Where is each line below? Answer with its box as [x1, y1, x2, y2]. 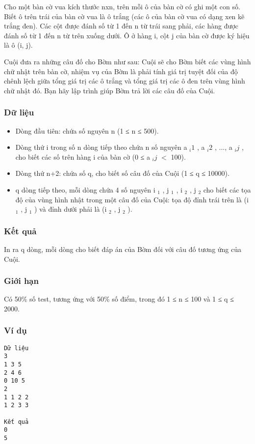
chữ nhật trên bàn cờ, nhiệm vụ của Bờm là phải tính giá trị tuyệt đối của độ [4, 66, 238, 76]
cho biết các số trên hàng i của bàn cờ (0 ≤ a [15, 151, 150, 162]
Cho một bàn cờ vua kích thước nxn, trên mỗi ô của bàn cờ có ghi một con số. [4, 1, 240, 11]
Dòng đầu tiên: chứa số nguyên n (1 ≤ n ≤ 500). [15, 125, 159, 136]
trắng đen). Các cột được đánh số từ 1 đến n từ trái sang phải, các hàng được [4, 21, 238, 31]
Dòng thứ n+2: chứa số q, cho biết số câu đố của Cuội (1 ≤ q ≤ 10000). [15, 168, 229, 178]
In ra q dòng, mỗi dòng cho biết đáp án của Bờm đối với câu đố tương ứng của [4, 244, 242, 254]
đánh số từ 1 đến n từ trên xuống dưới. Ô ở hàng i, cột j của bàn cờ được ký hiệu [4, 30, 250, 40]
